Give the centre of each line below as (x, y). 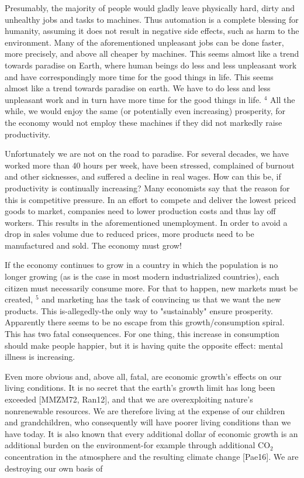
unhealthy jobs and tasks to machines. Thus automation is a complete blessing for (152, 19)
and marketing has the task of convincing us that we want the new (161, 299)
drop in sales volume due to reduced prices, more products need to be (129, 234)
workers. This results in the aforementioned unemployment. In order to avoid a (146, 222)
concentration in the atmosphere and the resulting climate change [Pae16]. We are (152, 456)
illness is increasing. (40, 357)
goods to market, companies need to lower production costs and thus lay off (140, 211)
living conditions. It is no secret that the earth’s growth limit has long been (140, 388)
